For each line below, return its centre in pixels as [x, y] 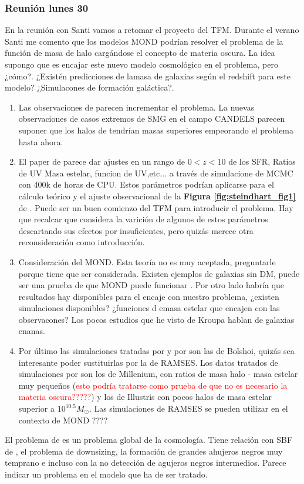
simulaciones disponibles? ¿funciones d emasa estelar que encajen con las [149, 308]
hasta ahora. [41, 141]
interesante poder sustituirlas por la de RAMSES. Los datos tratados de [148, 362]
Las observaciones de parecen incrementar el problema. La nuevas [136, 107]
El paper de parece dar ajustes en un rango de [102, 161]
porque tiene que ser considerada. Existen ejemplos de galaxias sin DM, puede [159, 273]
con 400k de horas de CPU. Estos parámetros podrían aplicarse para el [146, 184]
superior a [37, 408]
